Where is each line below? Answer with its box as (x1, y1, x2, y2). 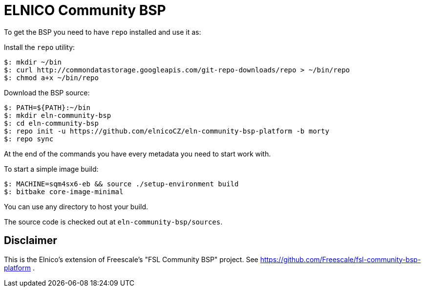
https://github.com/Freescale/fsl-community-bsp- (260, 255, 421, 264)
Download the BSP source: (4, 88, 90, 97)
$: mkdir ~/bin (4, 58, 62, 66)
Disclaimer (4, 234, 57, 247)
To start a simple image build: (4, 164, 99, 173)
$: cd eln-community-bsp (4, 119, 99, 127)
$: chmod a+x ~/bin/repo (4, 73, 99, 82)
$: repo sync (4, 134, 54, 143)
